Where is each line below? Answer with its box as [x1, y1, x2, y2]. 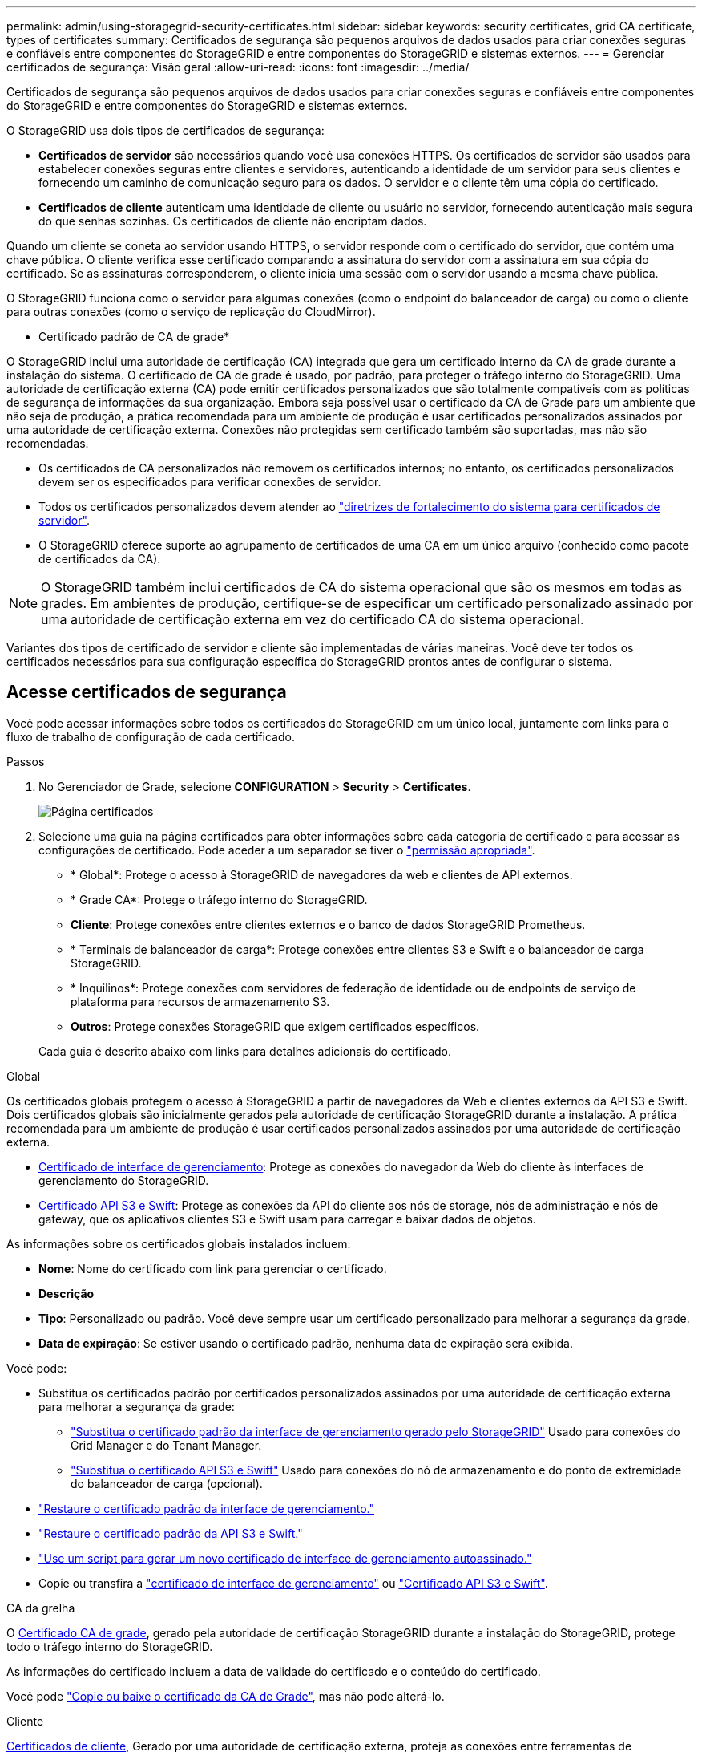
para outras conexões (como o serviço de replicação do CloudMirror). [6, 305, 376, 318]
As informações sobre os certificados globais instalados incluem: [6, 1236, 351, 1251]
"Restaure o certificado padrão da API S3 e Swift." [38, 1526, 303, 1540]
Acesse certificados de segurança [6, 682, 287, 703]
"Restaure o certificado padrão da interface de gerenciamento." [38, 1501, 374, 1515]
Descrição [38, 1286, 95, 1300]
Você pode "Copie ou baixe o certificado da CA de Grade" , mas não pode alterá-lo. [6, 1689, 445, 1703]
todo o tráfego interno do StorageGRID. [6, 1639, 213, 1653]
